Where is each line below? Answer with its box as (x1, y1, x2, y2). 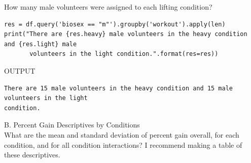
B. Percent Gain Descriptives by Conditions (4, 119, 140, 130)
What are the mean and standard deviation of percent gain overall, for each (4, 129, 239, 140)
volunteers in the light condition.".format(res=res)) (29, 50, 219, 58)
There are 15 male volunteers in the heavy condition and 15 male (4, 84, 233, 92)
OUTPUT (4, 65, 35, 76)
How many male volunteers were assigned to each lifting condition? (4, 2, 212, 12)
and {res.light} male (4, 40, 77, 48)
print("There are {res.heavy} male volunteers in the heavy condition (4, 30, 247, 38)
